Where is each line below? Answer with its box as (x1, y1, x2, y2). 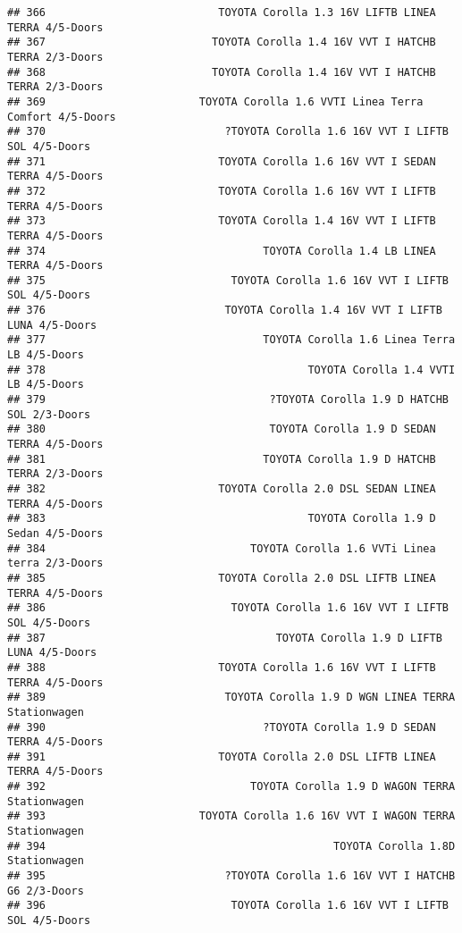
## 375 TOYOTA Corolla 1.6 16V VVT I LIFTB (7, 273, 449, 287)
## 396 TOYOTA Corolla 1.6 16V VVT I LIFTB (7, 899, 449, 912)
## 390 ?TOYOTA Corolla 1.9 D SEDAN (7, 720, 436, 734)
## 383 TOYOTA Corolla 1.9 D (7, 512, 436, 525)
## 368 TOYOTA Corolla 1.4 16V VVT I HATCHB (7, 65, 436, 79)
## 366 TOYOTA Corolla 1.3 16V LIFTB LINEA (7, 6, 436, 19)
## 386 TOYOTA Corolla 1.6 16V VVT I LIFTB (7, 601, 449, 615)
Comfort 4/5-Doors (7, 110, 116, 123)
